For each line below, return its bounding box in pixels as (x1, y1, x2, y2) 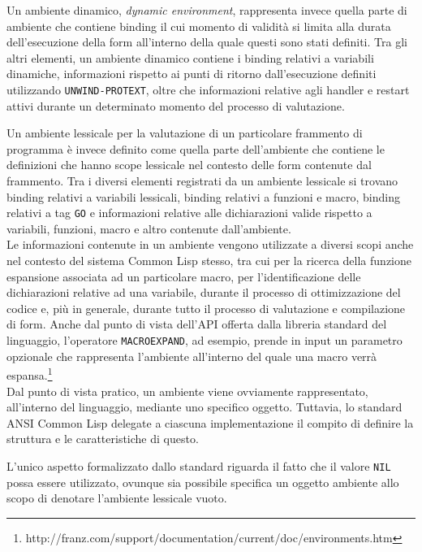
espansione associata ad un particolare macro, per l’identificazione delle (6, 267, 361, 285)
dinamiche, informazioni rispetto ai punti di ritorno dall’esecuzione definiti (6, 65, 377, 82)
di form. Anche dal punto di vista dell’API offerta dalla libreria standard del (6, 315, 387, 333)
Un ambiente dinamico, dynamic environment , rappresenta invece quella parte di (6, 2, 407, 18)
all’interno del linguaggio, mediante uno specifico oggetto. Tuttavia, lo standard (6, 398, 403, 415)
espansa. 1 (6, 364, 53, 383)
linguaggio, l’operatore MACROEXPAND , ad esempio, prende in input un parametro (6, 332, 403, 348)
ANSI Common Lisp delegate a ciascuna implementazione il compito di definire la (6, 414, 414, 431)
